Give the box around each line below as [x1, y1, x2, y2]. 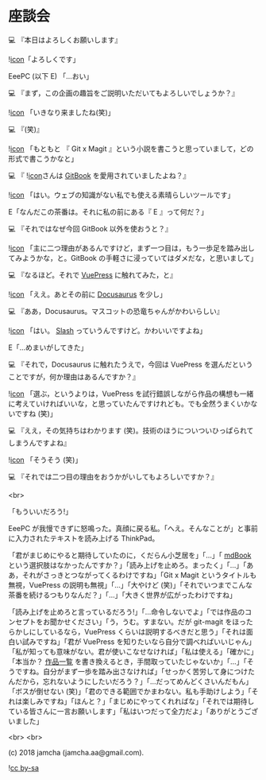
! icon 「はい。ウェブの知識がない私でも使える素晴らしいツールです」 [8, 190, 235, 200]
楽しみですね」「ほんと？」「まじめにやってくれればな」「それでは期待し [21, 697, 255, 706]
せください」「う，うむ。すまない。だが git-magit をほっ [63, 617, 246, 627]
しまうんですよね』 [8, 438, 71, 448]
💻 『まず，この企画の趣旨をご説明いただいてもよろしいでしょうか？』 [8, 88, 240, 98]
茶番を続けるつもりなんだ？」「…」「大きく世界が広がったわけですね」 [8, 590, 237, 600]
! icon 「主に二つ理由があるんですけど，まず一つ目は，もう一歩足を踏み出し [8, 243, 256, 253]
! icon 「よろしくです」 [8, 54, 80, 64]
